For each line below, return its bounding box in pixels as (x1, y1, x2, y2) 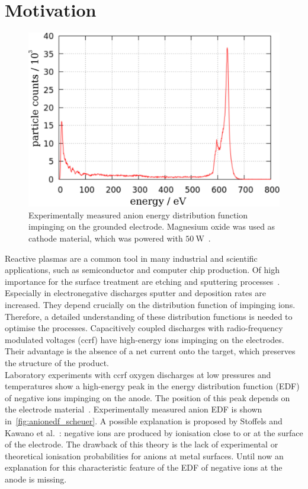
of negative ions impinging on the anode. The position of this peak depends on (5, 391, 290, 404)
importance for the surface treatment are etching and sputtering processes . (5, 275, 280, 287)
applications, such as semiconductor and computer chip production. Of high (5, 263, 280, 276)
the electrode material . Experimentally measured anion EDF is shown (5, 403, 262, 415)
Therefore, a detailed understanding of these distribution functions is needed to (5, 310, 293, 322)
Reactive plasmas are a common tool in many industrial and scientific (5, 252, 258, 264)
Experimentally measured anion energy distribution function (28, 208, 248, 221)
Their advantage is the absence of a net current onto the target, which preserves (5, 345, 296, 357)
